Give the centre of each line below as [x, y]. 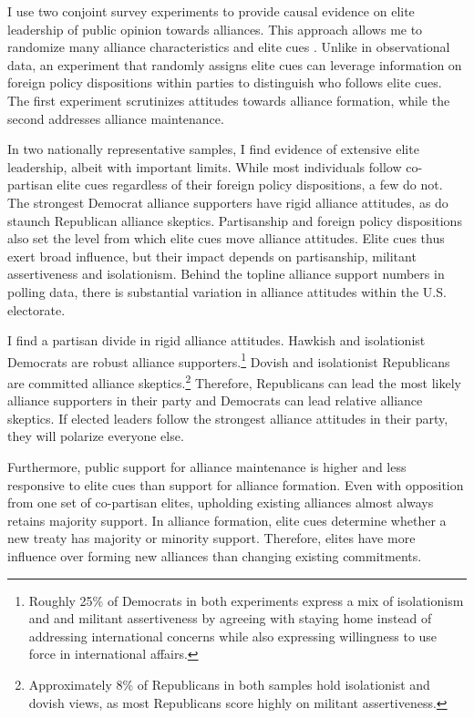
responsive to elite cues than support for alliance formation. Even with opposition [236, 484]
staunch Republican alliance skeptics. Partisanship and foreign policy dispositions [235, 220]
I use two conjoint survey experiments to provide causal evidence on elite [211, 11]
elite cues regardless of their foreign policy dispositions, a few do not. [250, 185]
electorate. [36, 309]
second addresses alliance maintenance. [116, 118]
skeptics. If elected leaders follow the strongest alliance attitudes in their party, [228, 418]
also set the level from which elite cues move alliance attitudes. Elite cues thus [226, 238]
